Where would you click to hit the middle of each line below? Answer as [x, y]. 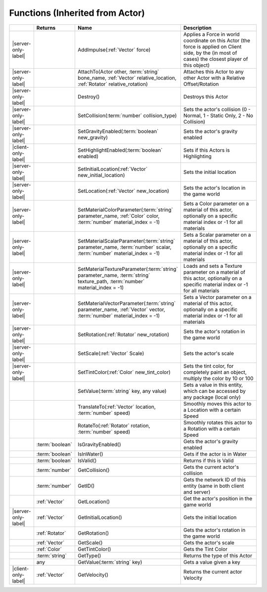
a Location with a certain [212, 410]
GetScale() [90, 543]
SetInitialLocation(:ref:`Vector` [112, 169]
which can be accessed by [214, 391]
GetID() [86, 486]
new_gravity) [93, 137]
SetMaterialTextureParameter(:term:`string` [128, 269]
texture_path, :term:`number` [111, 281]
